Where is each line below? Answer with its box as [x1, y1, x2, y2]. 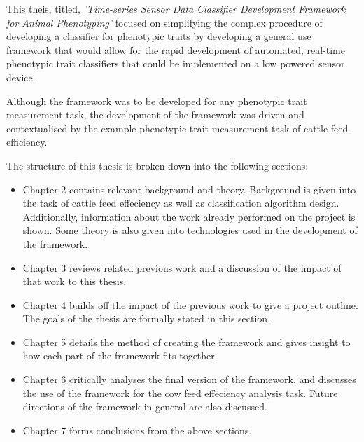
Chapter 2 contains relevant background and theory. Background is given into [22, 181, 356, 196]
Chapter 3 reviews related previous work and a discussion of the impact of [22, 260, 342, 275]
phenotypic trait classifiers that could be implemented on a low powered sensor [6, 56, 345, 71]
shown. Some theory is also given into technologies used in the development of [22, 223, 358, 237]
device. [6, 69, 36, 84]
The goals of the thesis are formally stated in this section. [22, 311, 271, 326]
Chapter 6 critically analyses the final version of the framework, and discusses [22, 372, 356, 387]
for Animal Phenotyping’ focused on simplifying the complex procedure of [6, 15, 323, 29]
